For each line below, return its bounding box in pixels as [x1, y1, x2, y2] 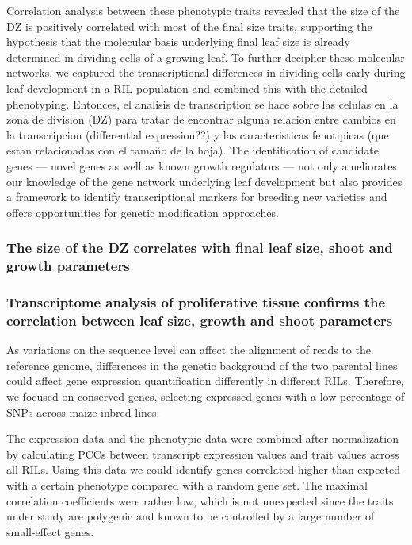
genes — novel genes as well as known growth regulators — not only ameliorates [6, 157, 397, 173]
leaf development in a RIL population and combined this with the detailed [6, 79, 368, 96]
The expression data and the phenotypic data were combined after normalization [6, 430, 399, 447]
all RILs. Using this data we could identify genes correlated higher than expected [6, 461, 401, 478]
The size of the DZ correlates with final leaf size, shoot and [6, 238, 393, 257]
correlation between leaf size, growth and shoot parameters [6, 310, 393, 330]
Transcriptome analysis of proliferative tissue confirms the [6, 292, 386, 311]
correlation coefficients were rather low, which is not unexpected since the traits [6, 492, 394, 509]
